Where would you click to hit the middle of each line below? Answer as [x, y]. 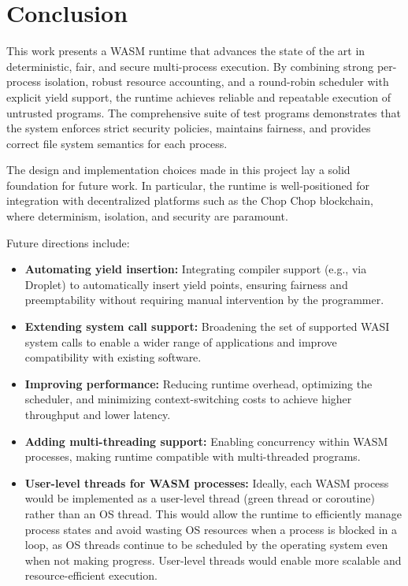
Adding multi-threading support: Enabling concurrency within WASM [206, 441]
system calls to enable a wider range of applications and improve [181, 341]
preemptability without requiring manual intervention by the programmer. [204, 300]
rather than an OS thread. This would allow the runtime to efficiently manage [213, 513]
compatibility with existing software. [113, 357]
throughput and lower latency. [98, 414]
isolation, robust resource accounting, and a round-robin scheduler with [217, 82]
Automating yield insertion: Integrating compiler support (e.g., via [196, 269]
